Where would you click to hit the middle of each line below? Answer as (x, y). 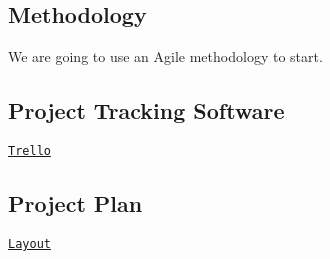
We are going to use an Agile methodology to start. (165, 56)
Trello (29, 151)
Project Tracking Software (146, 110)
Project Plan (75, 203)
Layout (29, 243)
